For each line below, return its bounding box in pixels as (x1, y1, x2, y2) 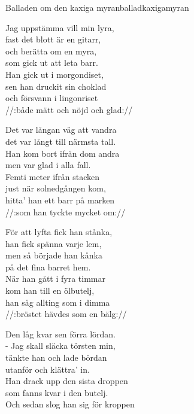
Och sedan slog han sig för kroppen (5, 398, 135, 410)
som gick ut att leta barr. (5, 56, 98, 69)
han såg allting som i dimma (5, 296, 110, 308)
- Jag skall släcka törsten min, (5, 339, 116, 352)
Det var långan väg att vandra (5, 123, 117, 136)
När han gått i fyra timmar (5, 272, 105, 285)
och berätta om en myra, (5, 44, 97, 57)
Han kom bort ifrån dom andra (5, 147, 120, 159)
